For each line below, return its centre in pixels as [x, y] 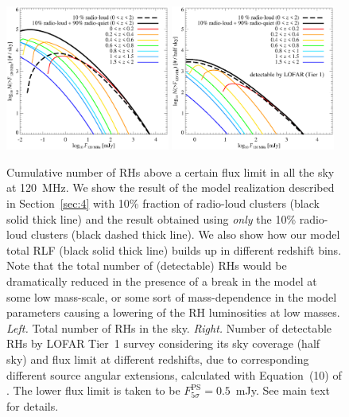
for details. [33, 405]
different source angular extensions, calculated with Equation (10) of [174, 374]
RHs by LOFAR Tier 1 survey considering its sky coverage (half [163, 343]
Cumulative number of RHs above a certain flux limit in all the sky [171, 171]
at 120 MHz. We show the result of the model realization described [171, 187]
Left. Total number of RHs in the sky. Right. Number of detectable [169, 327]
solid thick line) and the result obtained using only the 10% [151, 218]
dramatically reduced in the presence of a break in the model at [162, 281]
